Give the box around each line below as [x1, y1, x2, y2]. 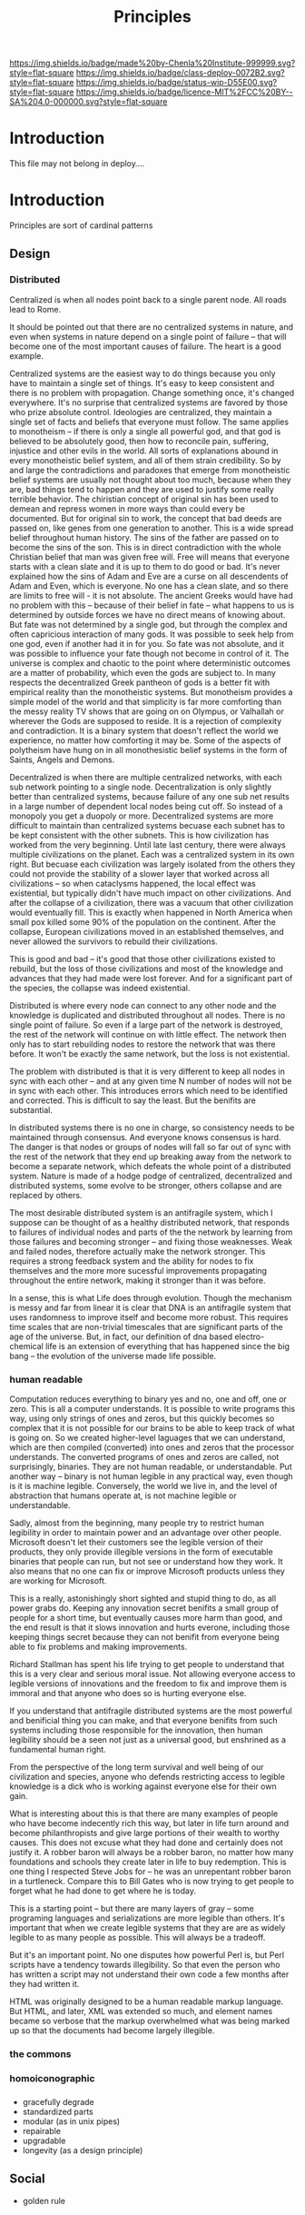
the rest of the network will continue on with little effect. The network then [9, 1028, 287, 1039]
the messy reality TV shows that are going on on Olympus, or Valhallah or [9, 706, 284, 717]
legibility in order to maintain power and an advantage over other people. [9, 1527, 282, 1538]
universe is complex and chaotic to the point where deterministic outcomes [9, 657, 290, 669]
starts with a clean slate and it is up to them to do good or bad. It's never [9, 561, 281, 571]
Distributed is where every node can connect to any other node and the [9, 999, 277, 1010]
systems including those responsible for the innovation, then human [9, 1724, 263, 1736]
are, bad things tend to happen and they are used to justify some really [9, 483, 274, 494]
